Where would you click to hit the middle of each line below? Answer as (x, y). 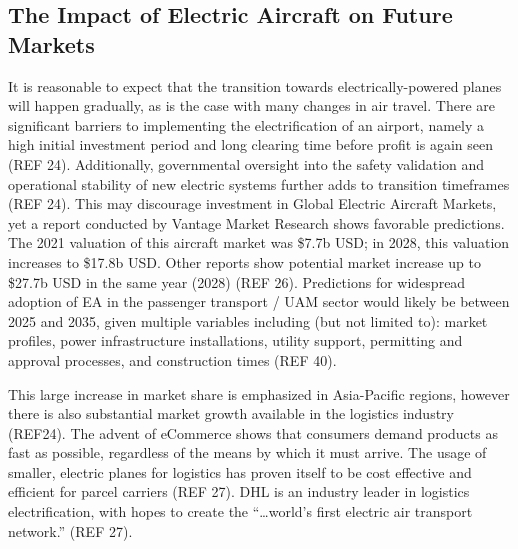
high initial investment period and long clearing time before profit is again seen (250, 144)
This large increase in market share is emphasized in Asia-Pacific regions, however (259, 393)
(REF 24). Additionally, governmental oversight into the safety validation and (246, 163)
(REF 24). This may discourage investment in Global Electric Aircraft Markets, (252, 203)
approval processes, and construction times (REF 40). (172, 359)
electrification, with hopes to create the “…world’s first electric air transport (240, 511)
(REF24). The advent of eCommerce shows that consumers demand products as (253, 432)
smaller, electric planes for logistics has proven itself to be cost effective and (240, 471)
